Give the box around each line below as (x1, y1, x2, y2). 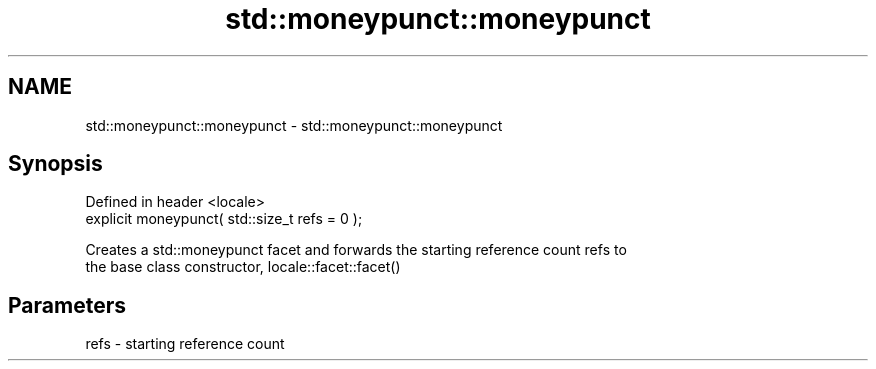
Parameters (8, 292, 126, 318)
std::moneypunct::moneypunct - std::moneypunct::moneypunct (85, 116, 503, 134)
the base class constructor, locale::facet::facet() (85, 258, 401, 276)
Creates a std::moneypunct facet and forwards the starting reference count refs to (85, 241, 627, 259)
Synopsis (8, 151, 103, 177)
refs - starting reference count (85, 335, 285, 353)
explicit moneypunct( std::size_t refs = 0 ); (85, 210, 363, 228)
